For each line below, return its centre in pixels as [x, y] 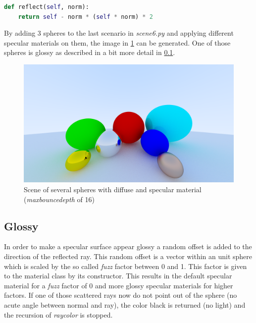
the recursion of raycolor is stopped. [58, 314]
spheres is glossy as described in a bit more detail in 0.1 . [90, 52]
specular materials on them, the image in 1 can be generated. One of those [117, 42]
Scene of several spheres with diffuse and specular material [113, 189]
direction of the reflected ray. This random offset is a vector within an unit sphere [128, 256]
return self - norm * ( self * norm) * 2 [85, 17]
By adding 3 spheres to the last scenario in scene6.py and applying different [119, 33]
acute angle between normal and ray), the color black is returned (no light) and [125, 305]
